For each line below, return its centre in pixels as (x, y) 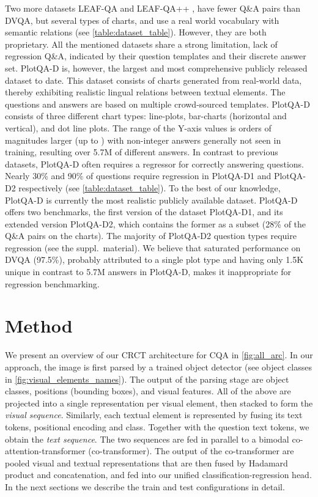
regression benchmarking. (52, 283)
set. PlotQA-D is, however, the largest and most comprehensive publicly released (156, 68)
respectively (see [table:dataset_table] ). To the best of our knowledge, (150, 187)
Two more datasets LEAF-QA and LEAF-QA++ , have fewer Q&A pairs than (153, 8)
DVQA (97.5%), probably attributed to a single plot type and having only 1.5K (154, 260)
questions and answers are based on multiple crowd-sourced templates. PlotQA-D (157, 104)
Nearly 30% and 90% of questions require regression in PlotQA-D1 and (138, 176)
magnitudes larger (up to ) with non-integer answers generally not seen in (143, 140)
